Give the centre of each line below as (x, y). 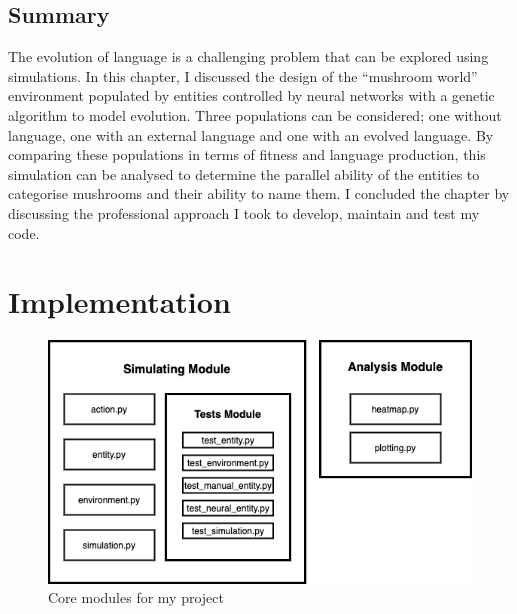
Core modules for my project (136, 597)
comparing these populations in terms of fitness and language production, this (247, 154)
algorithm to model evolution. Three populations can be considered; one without (255, 114)
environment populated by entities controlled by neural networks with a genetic (251, 95)
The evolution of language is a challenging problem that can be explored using (248, 56)
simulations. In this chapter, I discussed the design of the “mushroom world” (243, 75)
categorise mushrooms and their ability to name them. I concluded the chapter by (259, 193)
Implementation (119, 301)
